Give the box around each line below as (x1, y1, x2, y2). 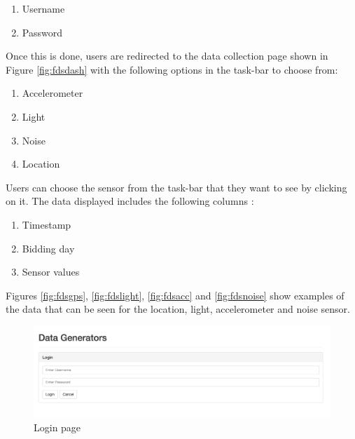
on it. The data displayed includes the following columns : (6, 194, 254, 208)
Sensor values (22, 264, 80, 279)
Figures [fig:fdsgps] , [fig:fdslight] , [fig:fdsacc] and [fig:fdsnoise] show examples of (6, 288, 344, 302)
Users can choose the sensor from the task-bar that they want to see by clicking (6, 180, 347, 194)
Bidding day (22, 241, 75, 255)
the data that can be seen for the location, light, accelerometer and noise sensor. (6, 302, 350, 316)
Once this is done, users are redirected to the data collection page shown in (6, 48, 328, 63)
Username (22, 1, 65, 15)
